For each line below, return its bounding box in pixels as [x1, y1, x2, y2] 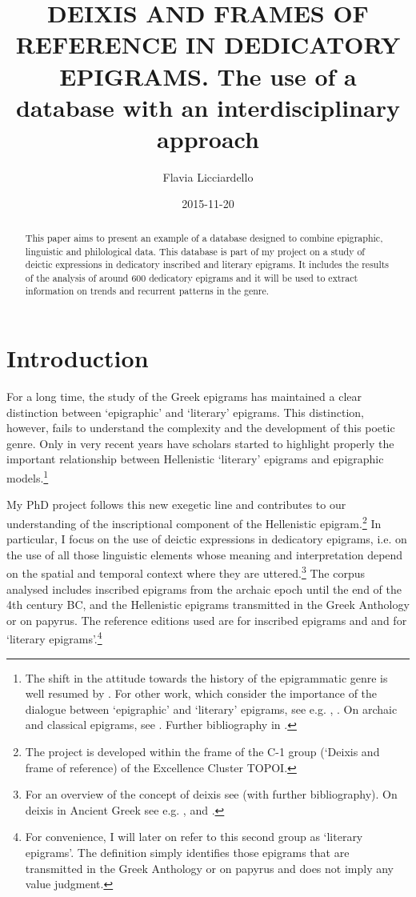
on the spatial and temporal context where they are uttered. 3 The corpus [6, 563, 365, 581]
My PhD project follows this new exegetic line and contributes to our [6, 496, 346, 513]
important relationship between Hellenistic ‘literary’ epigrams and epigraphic [6, 451, 384, 467]
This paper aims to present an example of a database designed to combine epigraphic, [25, 230, 383, 244]
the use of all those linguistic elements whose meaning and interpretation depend [6, 546, 403, 563]
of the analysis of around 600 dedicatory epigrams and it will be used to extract [25, 270, 358, 284]
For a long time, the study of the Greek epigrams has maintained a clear [6, 388, 362, 405]
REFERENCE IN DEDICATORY [15, 28, 401, 61]
